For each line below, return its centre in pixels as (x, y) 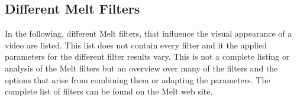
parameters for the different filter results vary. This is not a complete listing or (147, 56)
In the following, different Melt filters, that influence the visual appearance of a (148, 33)
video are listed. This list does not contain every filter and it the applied (136, 45)
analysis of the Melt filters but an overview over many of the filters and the (141, 68)
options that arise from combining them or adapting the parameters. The (138, 79)
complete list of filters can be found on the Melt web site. (109, 91)
